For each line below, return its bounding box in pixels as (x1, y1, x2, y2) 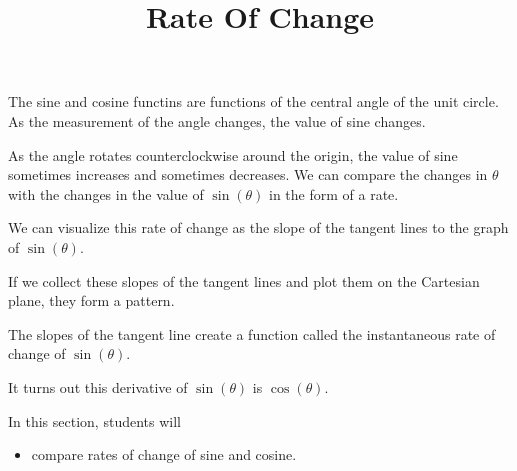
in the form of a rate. (269, 183, 399, 204)
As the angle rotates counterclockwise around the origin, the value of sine (8, 144, 458, 165)
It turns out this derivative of (8, 376, 188, 397)
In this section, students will (8, 410, 181, 431)
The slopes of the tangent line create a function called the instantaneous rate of (8, 323, 496, 344)
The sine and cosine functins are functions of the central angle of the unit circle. (8, 91, 499, 112)
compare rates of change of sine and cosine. (31, 444, 297, 465)
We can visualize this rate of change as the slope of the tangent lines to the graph (8, 217, 509, 238)
